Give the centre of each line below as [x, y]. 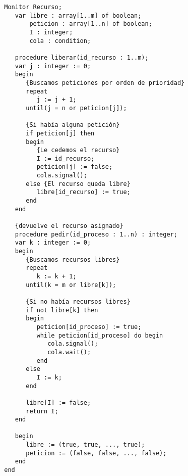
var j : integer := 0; [53, 66]
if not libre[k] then [62, 310]
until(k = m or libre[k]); [71, 285]
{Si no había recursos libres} [78, 301]
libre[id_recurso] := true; [83, 192]
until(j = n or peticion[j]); [76, 108]
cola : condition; [60, 41]
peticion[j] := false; [75, 167]
